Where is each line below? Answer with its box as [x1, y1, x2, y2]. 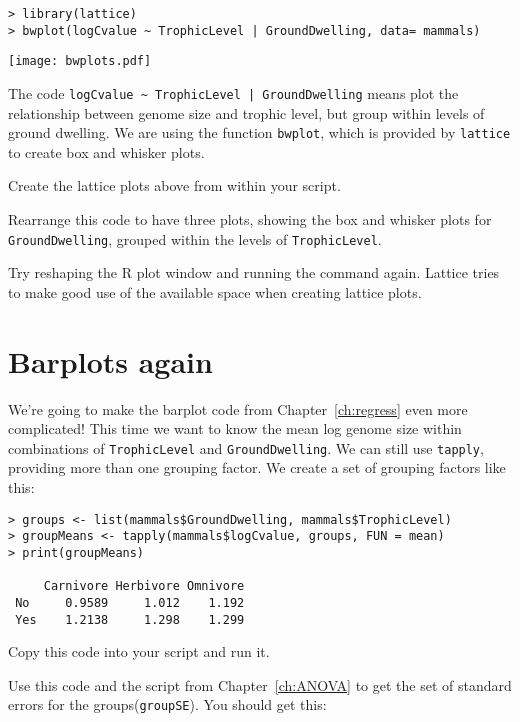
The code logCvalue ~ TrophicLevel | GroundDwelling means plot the [8, 82, 459, 103]
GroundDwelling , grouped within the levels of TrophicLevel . [8, 228, 382, 249]
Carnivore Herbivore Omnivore [43, 579, 245, 594]
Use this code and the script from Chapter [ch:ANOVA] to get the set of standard [8, 674, 512, 695]
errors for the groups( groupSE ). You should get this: [8, 694, 327, 715]
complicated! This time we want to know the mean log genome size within [8, 418, 462, 439]
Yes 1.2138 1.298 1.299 [15, 612, 245, 627]
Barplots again [8, 340, 213, 381]
